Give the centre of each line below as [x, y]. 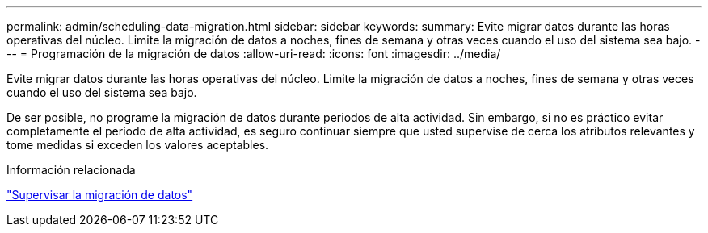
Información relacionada [71, 170]
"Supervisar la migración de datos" [100, 195]
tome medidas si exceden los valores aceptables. [138, 145]
